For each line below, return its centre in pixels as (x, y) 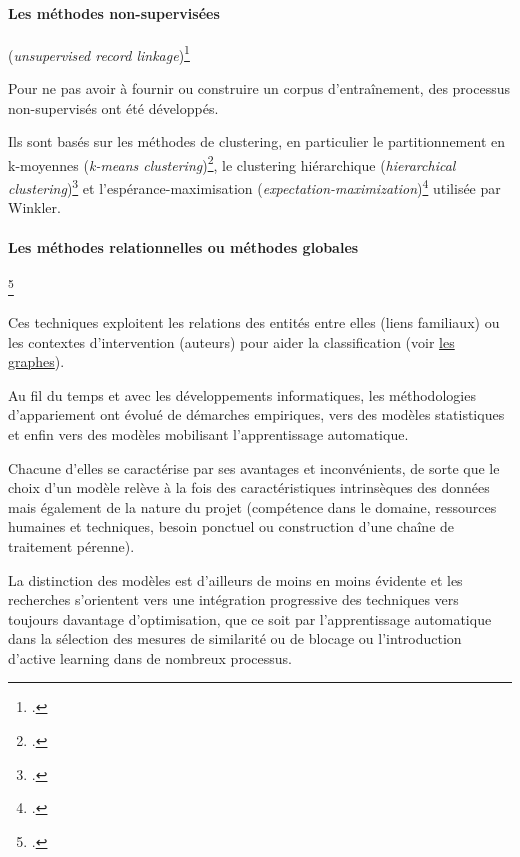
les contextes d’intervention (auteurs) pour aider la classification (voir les (231, 341)
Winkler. (34, 207)
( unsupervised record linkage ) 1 (99, 53)
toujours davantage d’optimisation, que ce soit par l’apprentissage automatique (250, 618)
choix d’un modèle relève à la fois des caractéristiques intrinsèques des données (249, 487)
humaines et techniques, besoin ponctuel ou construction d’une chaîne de (231, 526)
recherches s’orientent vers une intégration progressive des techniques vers (233, 599)
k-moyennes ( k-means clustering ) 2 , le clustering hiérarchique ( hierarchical (232, 163)
